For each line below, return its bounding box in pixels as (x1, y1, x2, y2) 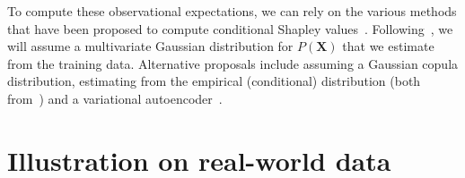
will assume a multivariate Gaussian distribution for (7, 37, 294, 55)
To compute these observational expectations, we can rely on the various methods (7, 2, 457, 20)
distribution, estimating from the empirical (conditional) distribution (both (7, 72, 421, 90)
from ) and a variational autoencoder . (7, 89, 223, 107)
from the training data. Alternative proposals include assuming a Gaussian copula (7, 54, 459, 72)
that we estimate (342, 37, 434, 55)
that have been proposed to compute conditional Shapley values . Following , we (7, 19, 453, 38)
